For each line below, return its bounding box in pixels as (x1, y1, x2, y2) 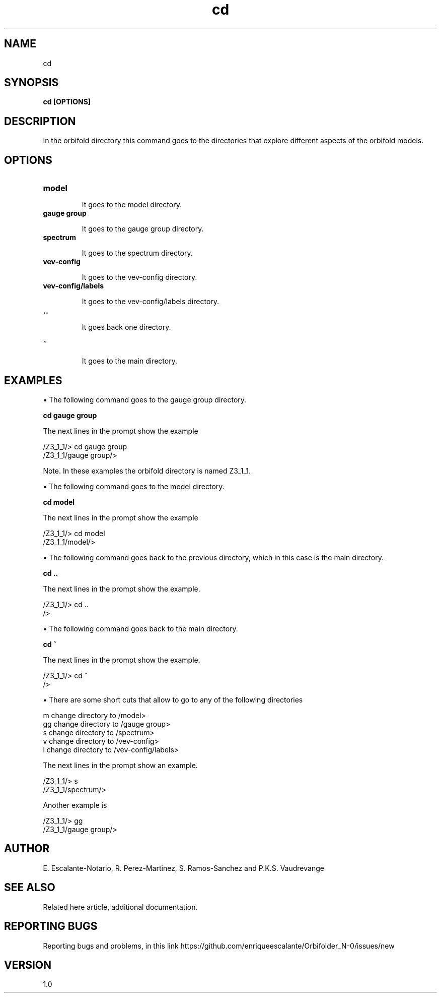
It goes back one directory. (82, 323, 171, 332)
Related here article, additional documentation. (43, 902, 198, 911)
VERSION (4, 958, 52, 971)
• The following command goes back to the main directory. (43, 624, 238, 633)
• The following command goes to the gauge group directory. (43, 395, 247, 404)
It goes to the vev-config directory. (82, 273, 197, 282)
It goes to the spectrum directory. (82, 249, 193, 258)
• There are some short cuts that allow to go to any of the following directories (43, 695, 303, 704)
